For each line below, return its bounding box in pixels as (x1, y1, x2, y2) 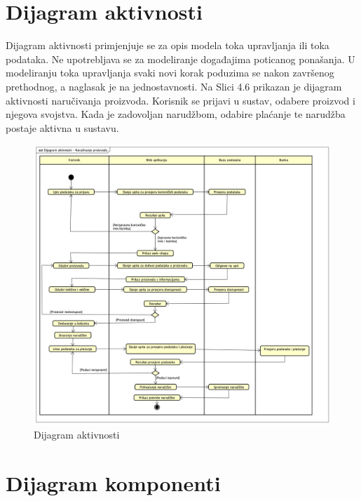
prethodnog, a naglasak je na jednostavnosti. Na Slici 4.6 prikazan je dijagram (6, 79, 342, 93)
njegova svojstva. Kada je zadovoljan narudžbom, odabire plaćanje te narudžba (6, 107, 346, 121)
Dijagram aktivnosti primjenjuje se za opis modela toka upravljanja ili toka (6, 38, 329, 53)
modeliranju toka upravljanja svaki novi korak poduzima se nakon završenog (6, 65, 334, 80)
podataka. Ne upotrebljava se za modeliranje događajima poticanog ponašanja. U (6, 51, 355, 66)
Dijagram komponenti (6, 468, 221, 497)
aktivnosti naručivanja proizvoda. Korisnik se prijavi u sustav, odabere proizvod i (6, 93, 355, 107)
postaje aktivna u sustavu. (6, 120, 119, 135)
